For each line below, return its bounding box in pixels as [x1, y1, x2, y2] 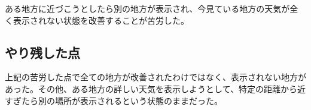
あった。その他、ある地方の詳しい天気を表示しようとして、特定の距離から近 [5, 82, 306, 95]
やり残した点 [5, 43, 80, 61]
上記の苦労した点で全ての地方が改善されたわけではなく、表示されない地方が [5, 71, 306, 83]
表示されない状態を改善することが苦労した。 [13, 14, 189, 26]
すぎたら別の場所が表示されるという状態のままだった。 [5, 94, 222, 106]
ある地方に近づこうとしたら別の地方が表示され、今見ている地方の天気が [5, 2, 290, 14]
